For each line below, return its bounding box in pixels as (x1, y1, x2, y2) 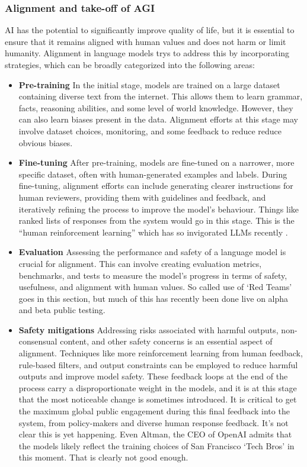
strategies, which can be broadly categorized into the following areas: (5, 59, 255, 70)
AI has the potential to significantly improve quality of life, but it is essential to (5, 24, 295, 36)
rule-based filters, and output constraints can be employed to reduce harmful (18, 358, 298, 371)
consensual (18, 335, 57, 347)
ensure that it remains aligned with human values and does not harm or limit (5, 35, 286, 47)
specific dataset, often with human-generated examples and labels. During (18, 168, 287, 180)
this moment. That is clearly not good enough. (18, 451, 188, 463)
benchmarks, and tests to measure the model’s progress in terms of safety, (18, 269, 287, 281)
